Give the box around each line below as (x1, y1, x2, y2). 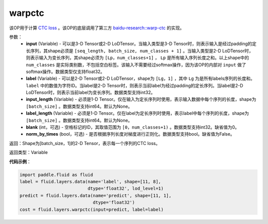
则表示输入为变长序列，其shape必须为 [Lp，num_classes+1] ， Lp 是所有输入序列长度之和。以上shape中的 (26, 55, 249, 61)
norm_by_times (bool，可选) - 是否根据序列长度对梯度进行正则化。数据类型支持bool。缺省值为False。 (26, 131, 235, 137)
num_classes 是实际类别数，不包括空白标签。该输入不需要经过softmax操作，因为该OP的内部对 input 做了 (26, 62, 247, 68)
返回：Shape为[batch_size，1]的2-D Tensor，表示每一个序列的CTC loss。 (9, 140, 160, 146)
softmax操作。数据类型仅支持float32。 (26, 69, 105, 75)
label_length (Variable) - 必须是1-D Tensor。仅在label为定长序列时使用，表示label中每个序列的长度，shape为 (26, 110, 249, 116)
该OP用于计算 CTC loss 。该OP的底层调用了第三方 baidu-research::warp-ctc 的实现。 (9, 25, 185, 31)
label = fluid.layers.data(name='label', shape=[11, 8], (19, 179, 161, 184)
